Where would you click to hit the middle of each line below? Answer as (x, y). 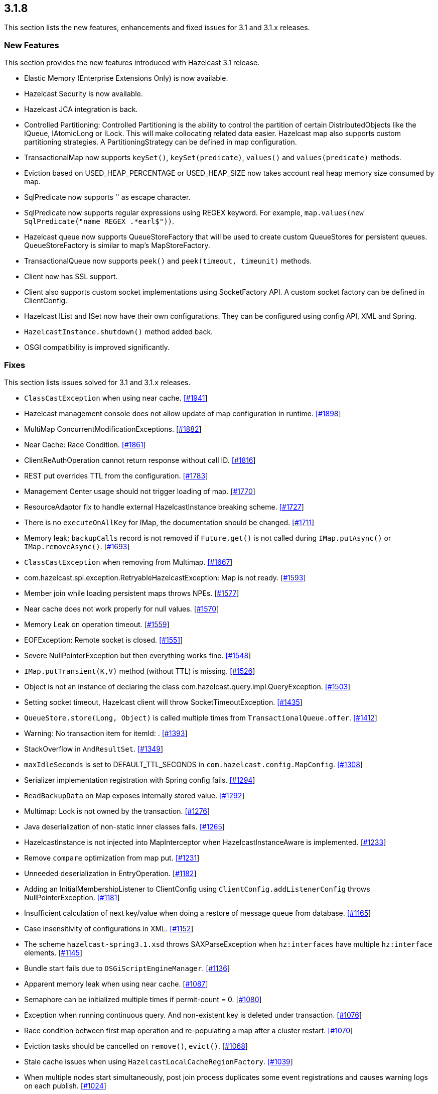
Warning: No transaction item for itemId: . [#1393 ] (106, 733)
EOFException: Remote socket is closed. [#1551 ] (104, 640)
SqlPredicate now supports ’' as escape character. (107, 197)
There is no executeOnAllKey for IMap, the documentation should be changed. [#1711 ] (169, 522)
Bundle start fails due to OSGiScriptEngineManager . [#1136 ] (127, 968)
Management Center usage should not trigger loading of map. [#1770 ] (140, 491)
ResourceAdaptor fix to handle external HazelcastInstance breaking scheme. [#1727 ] (164, 507)
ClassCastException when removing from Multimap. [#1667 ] (128, 562)
